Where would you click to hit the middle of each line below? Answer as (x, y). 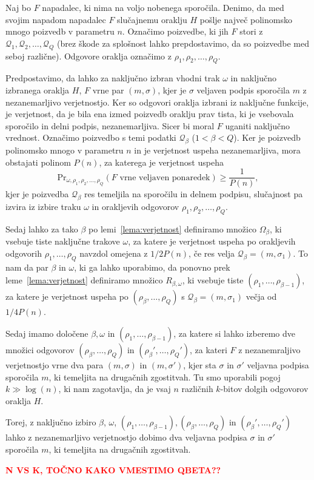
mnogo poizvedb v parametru (60, 31)
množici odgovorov (40, 350)
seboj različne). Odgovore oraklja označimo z (89, 56)
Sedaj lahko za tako (42, 228)
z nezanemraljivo (269, 350)
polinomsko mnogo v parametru (65, 150)
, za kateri (209, 350)
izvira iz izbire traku (43, 207)
